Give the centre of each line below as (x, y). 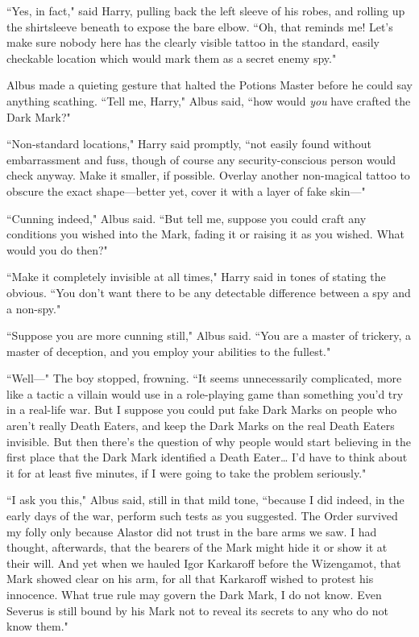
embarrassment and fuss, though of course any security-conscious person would (201, 159)
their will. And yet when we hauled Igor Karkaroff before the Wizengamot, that (204, 563)
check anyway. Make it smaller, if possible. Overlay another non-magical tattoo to (208, 175)
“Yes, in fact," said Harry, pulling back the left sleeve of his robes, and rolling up (206, 10)
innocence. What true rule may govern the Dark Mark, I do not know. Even (194, 594)
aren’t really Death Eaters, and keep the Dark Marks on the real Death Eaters (201, 426)
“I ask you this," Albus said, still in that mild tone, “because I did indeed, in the (205, 500)
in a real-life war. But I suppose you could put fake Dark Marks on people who (202, 409)
